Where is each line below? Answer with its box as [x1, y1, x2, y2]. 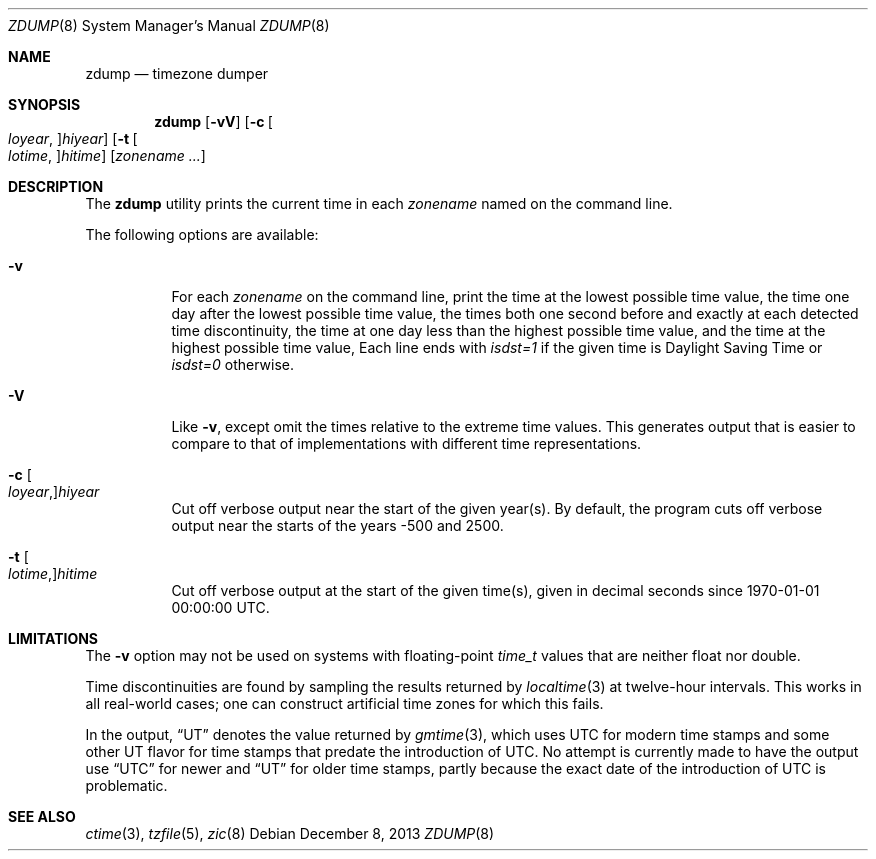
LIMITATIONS [8, 630, 99, 647]
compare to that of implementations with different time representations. [171, 435, 642, 452]
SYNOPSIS [8, 96, 81, 113]
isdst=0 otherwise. [171, 356, 294, 373]
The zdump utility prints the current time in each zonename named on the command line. [85, 195, 673, 212]
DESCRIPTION [8, 178, 104, 195]
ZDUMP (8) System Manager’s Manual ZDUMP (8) [8, 17, 330, 34]
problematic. [85, 777, 168, 794]
